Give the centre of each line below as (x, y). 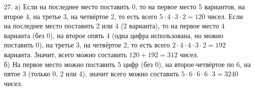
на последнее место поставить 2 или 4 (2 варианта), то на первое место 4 (115, 26)
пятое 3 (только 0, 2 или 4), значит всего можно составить (92, 74)
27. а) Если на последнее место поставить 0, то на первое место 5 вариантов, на (125, 6)
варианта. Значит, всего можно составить (65, 54)
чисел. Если (225, 16)
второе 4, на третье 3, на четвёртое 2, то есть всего (81, 16)
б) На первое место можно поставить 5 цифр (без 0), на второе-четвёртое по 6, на (127, 64)
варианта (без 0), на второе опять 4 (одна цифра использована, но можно (114, 35)
